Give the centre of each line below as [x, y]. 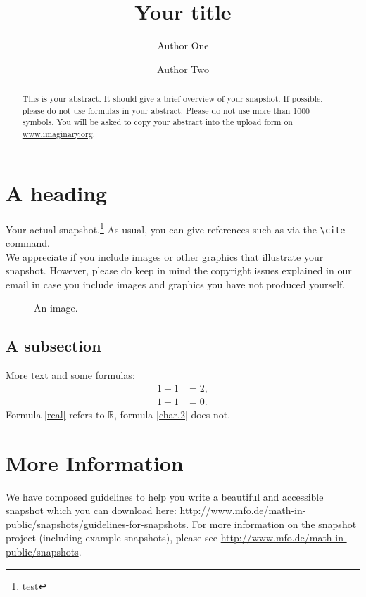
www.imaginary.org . [58, 134]
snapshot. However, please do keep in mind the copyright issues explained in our [179, 270]
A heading [57, 192]
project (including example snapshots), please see [112, 538]
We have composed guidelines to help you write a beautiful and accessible [165, 496]
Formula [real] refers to [55, 414]
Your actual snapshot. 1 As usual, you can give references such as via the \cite [176, 228]
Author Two [183, 69]
